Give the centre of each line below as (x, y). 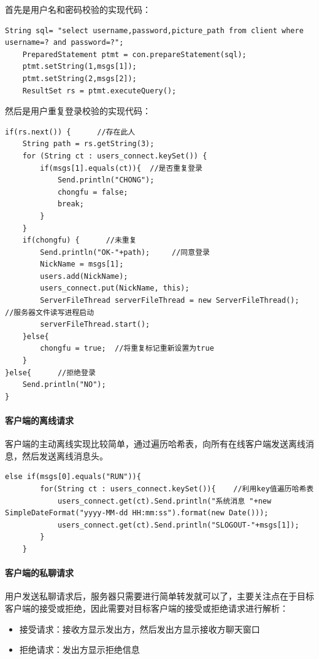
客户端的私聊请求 (39, 573)
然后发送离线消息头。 (65, 455)
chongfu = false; (93, 192)
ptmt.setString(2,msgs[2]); (79, 78)
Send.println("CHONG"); (106, 180)
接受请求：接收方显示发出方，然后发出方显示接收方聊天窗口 (140, 629)
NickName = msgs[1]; (82, 264)
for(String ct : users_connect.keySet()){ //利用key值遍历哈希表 (177, 489)
